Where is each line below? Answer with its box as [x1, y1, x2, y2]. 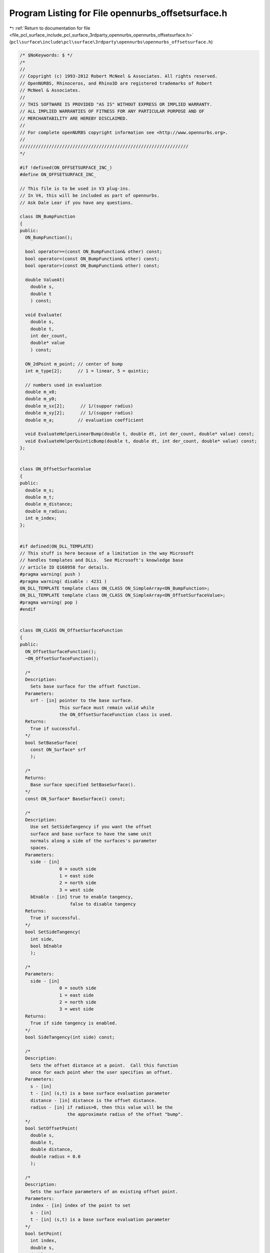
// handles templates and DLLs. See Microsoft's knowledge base [19, 557, 183, 563]
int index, [30, 1238, 57, 1243]
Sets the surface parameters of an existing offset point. [30, 1188, 178, 1194]
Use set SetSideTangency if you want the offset [30, 824, 152, 829]
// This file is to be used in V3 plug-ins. [19, 185, 131, 191]
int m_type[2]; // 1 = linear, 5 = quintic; [25, 368, 149, 373]
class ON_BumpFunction [19, 214, 75, 220]
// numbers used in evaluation [25, 382, 102, 388]
